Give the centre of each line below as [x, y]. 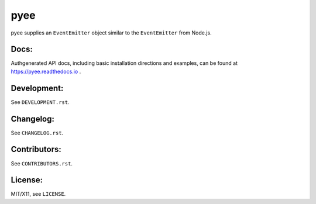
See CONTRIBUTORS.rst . [42, 163]
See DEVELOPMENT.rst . [40, 102]
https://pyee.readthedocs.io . [46, 71]
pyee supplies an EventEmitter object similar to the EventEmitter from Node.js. [111, 33]
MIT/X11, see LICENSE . [38, 194]
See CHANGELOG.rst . [37, 133]
